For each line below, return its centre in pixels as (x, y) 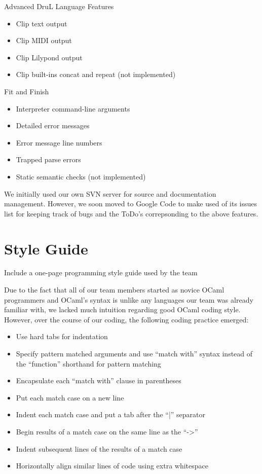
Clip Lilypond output (49, 57)
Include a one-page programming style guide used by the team (101, 272)
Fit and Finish (27, 91)
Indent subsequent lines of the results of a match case (99, 448)
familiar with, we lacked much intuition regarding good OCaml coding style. (122, 309)
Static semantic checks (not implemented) (81, 176)
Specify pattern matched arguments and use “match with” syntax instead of (134, 353)
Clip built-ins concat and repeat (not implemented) (96, 74)
